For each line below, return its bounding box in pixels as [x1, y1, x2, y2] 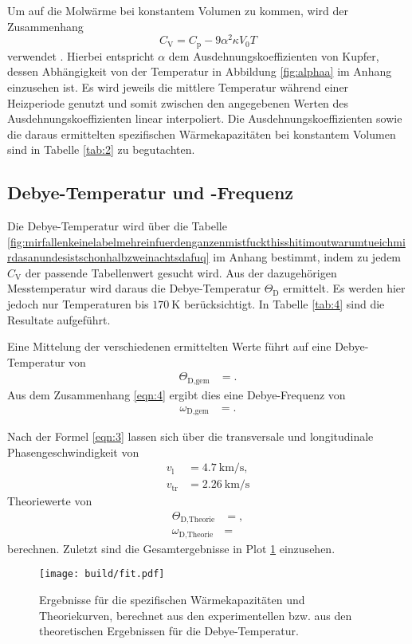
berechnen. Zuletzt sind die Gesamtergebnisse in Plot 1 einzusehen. [7, 540, 335, 556]
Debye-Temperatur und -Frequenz [7, 180, 294, 205]
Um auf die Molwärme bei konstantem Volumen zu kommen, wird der [7, 2, 348, 18]
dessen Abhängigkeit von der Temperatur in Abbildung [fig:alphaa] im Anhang [7, 63, 392, 80]
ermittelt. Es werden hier [283, 280, 406, 296]
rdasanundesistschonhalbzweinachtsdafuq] [7, 249, 210, 265]
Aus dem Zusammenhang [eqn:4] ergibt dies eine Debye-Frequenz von [7, 386, 346, 402]
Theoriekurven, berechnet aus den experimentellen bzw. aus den [39, 607, 352, 623]
